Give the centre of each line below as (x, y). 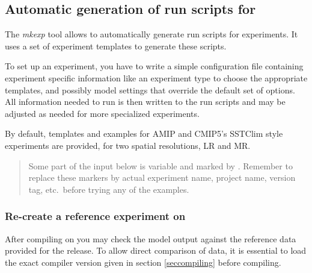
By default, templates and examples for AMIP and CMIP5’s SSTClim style (144, 133)
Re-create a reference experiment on (95, 216)
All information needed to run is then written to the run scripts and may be (145, 102)
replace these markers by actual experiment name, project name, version (162, 177)
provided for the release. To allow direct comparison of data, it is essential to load (156, 250)
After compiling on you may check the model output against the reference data (151, 238)
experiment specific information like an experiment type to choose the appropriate (156, 77)
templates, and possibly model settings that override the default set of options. (150, 89)
